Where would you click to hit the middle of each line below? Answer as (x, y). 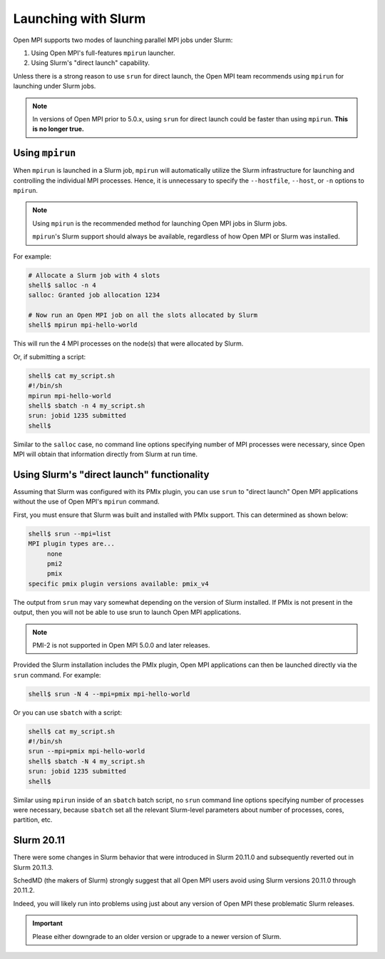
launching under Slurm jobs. (55, 86)
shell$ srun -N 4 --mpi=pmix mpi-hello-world (109, 694)
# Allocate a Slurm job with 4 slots (94, 275)
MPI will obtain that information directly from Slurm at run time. (105, 454)
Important (48, 923)
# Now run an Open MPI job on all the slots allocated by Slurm (143, 315)
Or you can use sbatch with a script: (68, 712)
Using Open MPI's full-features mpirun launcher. (103, 53)
